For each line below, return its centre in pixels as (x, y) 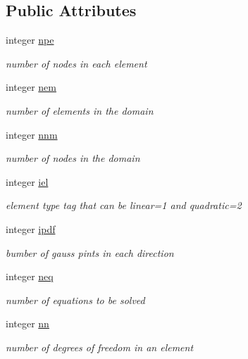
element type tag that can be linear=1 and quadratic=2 (124, 205)
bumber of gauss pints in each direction (90, 252)
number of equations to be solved (75, 300)
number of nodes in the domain (73, 158)
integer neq (30, 276)
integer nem (31, 87)
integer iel (27, 181)
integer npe (30, 40)
